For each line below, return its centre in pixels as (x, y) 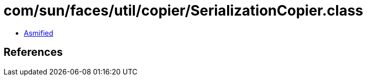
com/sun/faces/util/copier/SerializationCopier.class (183, 11)
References (33, 52)
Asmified (39, 33)
